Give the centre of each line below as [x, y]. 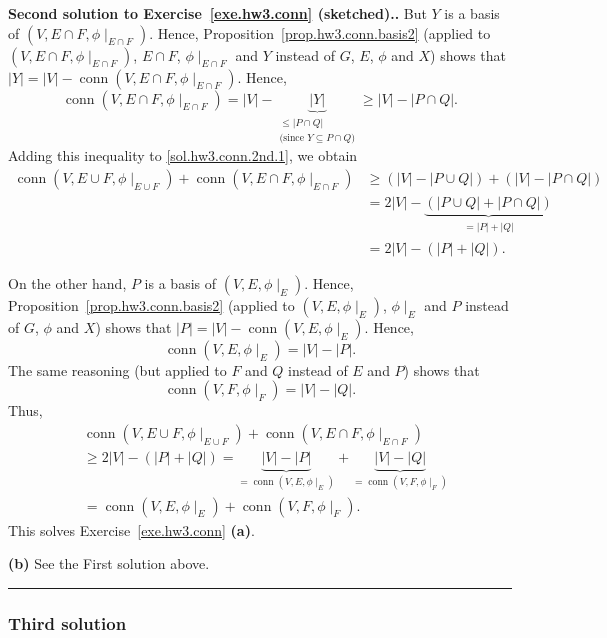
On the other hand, [67, 282]
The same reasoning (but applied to [117, 369]
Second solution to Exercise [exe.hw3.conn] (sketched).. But [217, 13]
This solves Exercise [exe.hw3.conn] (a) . [131, 529]
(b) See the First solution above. [109, 563]
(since [292, 137]
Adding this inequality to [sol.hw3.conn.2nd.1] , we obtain [183, 155]
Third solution [67, 622]
